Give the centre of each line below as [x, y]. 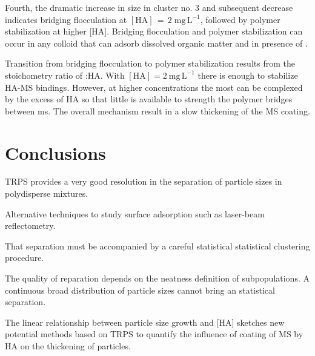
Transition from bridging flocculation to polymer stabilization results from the [150, 63]
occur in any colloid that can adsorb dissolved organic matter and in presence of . [156, 43]
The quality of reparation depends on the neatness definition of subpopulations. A [157, 278]
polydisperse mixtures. [47, 193]
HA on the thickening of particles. [68, 346]
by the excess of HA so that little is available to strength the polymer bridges [149, 99]
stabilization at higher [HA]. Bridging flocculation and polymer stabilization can [154, 31]
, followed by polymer [240, 19]
